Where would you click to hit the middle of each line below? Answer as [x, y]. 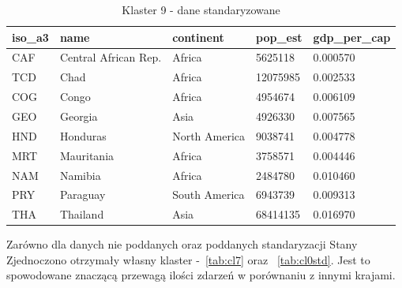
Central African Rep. [111, 57]
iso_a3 [30, 37]
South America [209, 194]
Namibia [80, 175]
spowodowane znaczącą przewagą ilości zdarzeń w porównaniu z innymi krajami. [201, 275]
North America [209, 135]
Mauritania [87, 155]
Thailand [82, 214]
